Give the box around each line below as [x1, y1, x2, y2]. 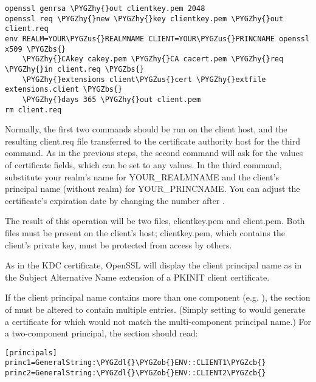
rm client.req [5, 105, 62, 114]
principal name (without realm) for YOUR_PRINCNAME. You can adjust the [5, 182, 300, 195]
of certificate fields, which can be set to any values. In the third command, [5, 159, 282, 171]
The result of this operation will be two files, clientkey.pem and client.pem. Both [5, 214, 305, 227]
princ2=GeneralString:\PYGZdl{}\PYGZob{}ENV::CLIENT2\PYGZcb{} [5, 369, 266, 378]
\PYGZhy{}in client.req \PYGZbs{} [5, 64, 145, 73]
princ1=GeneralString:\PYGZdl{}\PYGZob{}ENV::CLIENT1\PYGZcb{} [5, 358, 266, 367]
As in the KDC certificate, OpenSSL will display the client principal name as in [5, 259, 302, 271]
